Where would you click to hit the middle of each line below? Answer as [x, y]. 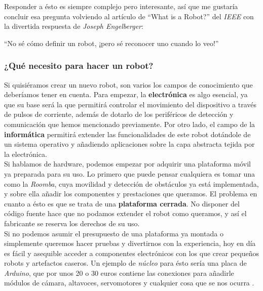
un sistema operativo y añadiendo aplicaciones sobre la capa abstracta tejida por [129, 144]
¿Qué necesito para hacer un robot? [79, 66]
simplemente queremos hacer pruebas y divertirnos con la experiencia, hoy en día [130, 243]
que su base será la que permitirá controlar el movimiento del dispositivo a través [130, 104]
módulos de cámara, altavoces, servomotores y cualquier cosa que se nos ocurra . [129, 283]
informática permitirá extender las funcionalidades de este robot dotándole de [127, 134]
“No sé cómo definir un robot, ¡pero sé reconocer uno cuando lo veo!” [111, 43]
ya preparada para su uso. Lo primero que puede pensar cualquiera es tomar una [130, 173]
